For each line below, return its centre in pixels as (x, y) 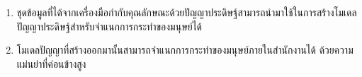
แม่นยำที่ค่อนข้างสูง (51, 63)
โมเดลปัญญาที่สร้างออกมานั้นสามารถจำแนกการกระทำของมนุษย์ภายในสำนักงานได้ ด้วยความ (185, 50)
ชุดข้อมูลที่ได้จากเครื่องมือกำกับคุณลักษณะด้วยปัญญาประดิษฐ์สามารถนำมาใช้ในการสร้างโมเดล (187, 12)
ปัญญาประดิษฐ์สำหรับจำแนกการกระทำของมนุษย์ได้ (109, 26)
